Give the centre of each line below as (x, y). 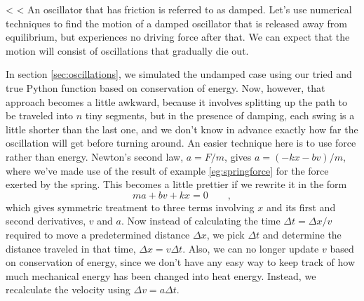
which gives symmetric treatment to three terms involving (130, 207)
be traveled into (40, 115)
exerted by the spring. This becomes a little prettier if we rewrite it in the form (176, 184)
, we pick (225, 234)
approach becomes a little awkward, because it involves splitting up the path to (176, 101)
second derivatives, (46, 221)
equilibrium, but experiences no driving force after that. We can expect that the (178, 37)
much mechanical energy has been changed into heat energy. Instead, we (161, 275)
